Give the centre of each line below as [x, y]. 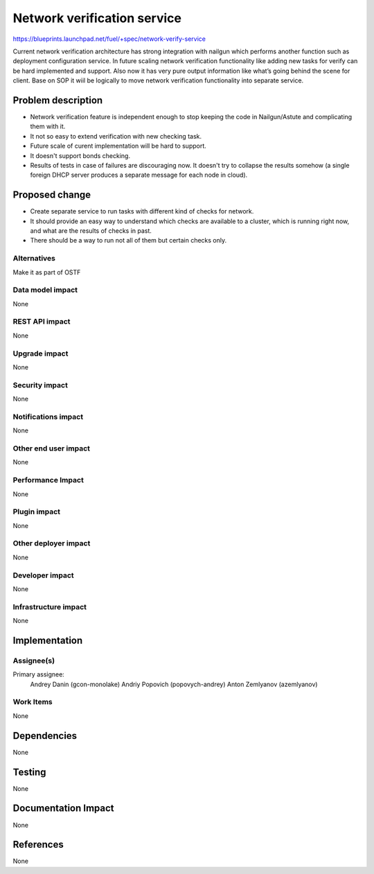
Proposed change [52, 195]
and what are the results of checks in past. [91, 231]
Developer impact [43, 575]
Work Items [33, 702]
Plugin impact [36, 512]
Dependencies [45, 736]
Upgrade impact [41, 353]
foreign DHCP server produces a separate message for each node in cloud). [139, 175]
